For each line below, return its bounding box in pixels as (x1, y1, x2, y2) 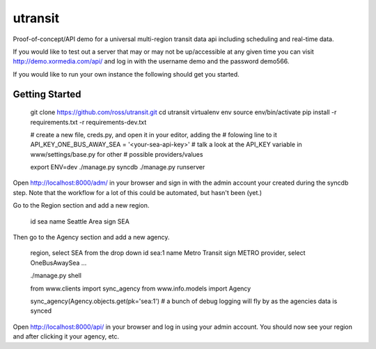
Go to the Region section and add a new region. (13, 201, 150, 210)
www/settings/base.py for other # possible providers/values (30, 150, 203, 158)
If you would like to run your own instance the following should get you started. (13, 70, 240, 78)
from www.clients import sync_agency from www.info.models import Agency (30, 284, 251, 293)
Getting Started (13, 88, 81, 100)
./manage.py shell (30, 272, 81, 280)
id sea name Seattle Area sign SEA (30, 217, 130, 226)
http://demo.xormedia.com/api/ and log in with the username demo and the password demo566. (13, 57, 290, 65)
